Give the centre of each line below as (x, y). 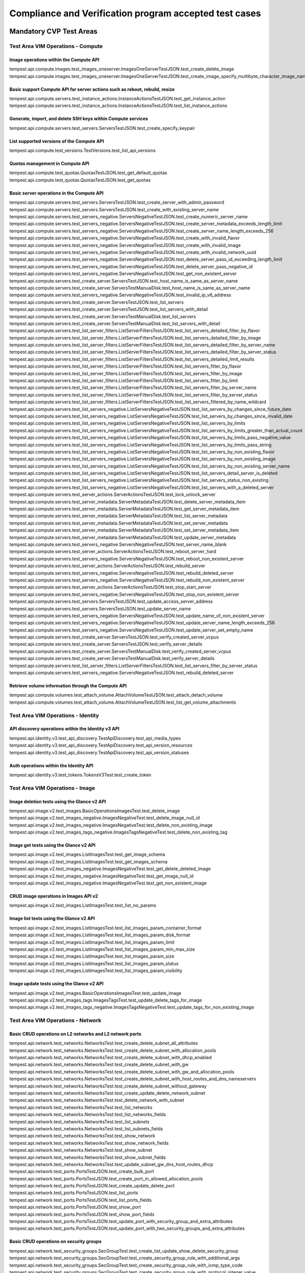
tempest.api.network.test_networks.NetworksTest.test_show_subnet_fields (88, 1157)
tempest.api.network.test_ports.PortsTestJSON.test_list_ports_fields (81, 1200)
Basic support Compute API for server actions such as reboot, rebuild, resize (92, 89)
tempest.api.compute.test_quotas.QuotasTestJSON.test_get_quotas (80, 180)
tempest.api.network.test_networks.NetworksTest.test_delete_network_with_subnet (97, 1100)
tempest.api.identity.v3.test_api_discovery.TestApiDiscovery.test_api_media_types (95, 738)
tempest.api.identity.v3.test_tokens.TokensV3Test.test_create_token (80, 774)
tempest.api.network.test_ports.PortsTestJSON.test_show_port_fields (82, 1214)
